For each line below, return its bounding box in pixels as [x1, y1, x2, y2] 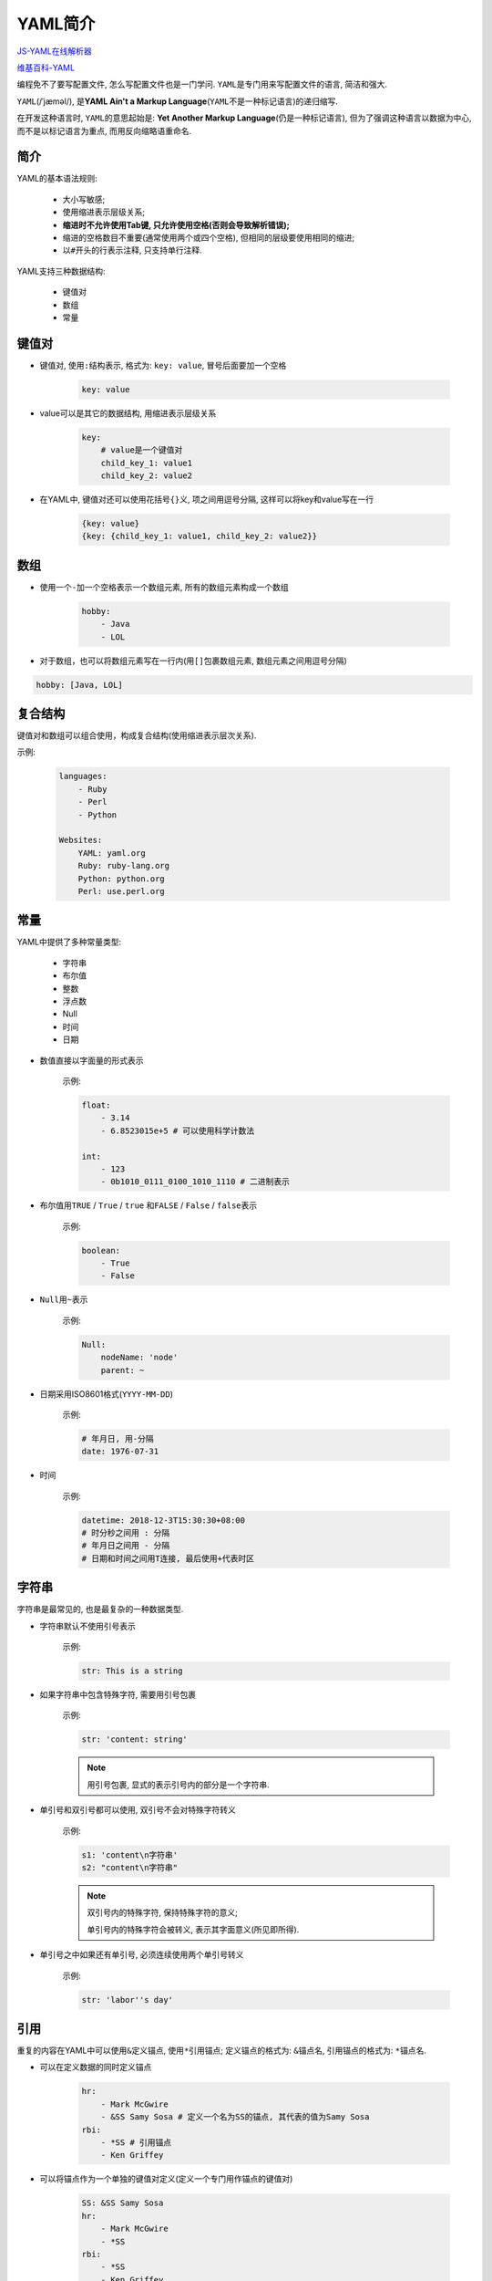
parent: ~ [100, 1365, 145, 1375]
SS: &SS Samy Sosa [81, 2198, 164, 2208]
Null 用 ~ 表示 [39, 1294, 88, 1305]
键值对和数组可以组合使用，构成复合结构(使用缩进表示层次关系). [16, 730, 257, 741]
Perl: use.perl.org [77, 886, 166, 896]
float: [81, 1099, 111, 1110]
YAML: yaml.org [77, 848, 146, 858]
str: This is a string [81, 1666, 183, 1676]
